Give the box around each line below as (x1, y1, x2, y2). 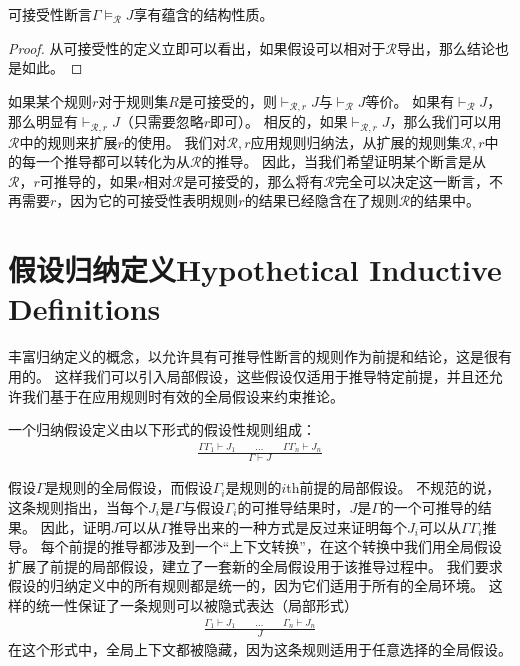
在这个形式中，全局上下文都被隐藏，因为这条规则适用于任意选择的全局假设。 (8, 639, 512, 660)
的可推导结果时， (237, 496, 350, 517)
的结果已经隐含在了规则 (244, 190, 399, 211)
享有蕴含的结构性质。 (133, 4, 274, 24)
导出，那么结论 (397, 37, 496, 58)
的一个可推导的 (379, 496, 478, 517)
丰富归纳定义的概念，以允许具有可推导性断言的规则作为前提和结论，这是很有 (8, 346, 512, 367)
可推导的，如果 (39, 170, 138, 191)
